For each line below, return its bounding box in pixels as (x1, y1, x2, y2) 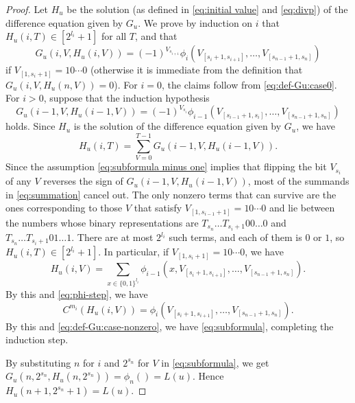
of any (5, 174, 32, 188)
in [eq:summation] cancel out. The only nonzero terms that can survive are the (5, 187, 336, 201)
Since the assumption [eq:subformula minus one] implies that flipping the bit (5, 159, 327, 174)
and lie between (269, 200, 335, 215)
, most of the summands (247, 174, 350, 188)
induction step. (5, 332, 69, 347)
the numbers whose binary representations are (5, 215, 199, 229)
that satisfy (134, 200, 182, 215)
